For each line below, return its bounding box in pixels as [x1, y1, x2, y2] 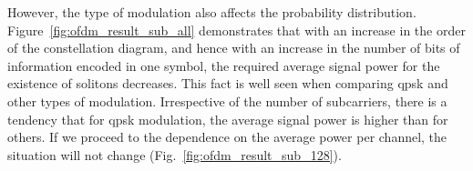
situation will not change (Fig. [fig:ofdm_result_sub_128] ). [7, 145, 342, 164]
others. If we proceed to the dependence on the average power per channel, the [7, 127, 447, 146]
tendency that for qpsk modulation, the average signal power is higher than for [7, 109, 448, 128]
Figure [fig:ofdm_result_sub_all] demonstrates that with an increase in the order [7, 20, 466, 39]
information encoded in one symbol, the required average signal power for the [7, 55, 440, 75]
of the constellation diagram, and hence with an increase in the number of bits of [7, 38, 460, 57]
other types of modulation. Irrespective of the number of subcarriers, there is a [7, 91, 447, 110]
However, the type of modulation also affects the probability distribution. [7, 3, 416, 21]
